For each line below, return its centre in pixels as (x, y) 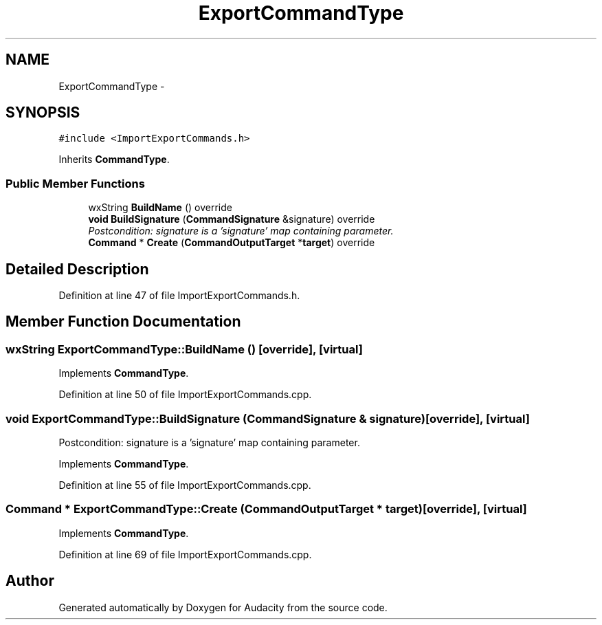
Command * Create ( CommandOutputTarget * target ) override (232, 243)
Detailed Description (77, 269)
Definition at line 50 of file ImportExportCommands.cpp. (185, 395)
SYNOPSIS (43, 113)
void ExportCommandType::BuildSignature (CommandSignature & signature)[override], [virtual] (268, 418)
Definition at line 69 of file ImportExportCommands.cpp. (185, 554)
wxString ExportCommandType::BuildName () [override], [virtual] (184, 349)
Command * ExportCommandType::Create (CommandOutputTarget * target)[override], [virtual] (266, 509)
